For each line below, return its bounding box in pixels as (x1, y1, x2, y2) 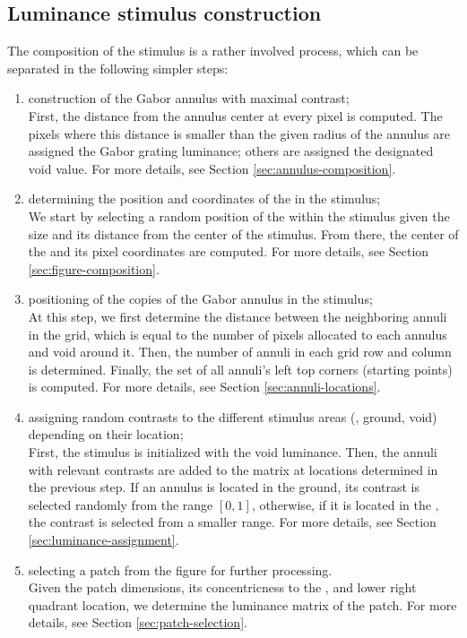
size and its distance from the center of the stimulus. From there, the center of (28, 224, 459, 243)
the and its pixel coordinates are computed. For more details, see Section (28, 242, 429, 261)
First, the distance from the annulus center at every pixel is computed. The (28, 106, 443, 125)
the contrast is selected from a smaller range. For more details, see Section (28, 513, 437, 531)
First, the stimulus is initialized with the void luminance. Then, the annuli (28, 443, 437, 461)
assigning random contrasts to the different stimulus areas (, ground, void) (28, 407, 437, 426)
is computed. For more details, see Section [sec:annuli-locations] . (28, 377, 381, 396)
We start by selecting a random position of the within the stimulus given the (28, 206, 450, 225)
